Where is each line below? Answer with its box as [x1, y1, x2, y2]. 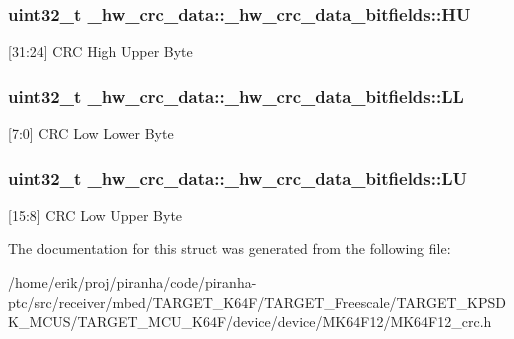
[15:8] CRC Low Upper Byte [8, 204, 183, 225]
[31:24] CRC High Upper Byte [8, 41, 193, 62]
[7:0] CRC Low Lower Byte [8, 123, 174, 144]
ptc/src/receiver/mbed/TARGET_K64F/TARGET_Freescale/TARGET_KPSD [8, 291, 506, 312]
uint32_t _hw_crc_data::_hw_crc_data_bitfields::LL [8, 83, 464, 108]
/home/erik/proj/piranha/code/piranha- [8, 272, 257, 293]
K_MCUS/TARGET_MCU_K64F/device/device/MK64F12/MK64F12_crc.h [8, 311, 492, 332]
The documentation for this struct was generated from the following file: [8, 238, 451, 259]
